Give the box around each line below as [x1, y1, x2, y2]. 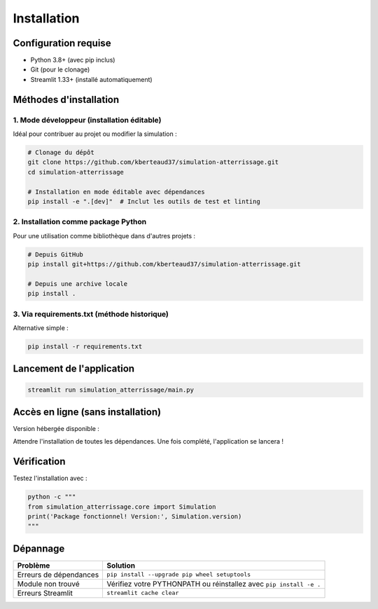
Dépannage [13, 542, 65, 554]
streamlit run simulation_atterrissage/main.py [27, 385, 194, 394]
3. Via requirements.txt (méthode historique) [13, 309, 169, 319]
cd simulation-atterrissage [27, 168, 124, 176]
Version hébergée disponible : [13, 425, 99, 433]
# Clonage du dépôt [27, 148, 94, 156]
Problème [17, 561, 50, 570]
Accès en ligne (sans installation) [13, 406, 161, 418]
